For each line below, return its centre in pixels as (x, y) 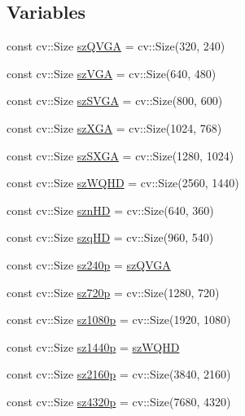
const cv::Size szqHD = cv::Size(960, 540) (110, 237)
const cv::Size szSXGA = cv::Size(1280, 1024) (120, 155)
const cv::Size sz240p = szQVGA (89, 264)
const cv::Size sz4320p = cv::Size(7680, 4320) (119, 401)
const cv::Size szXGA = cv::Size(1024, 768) (114, 127)
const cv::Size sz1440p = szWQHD (93, 346)
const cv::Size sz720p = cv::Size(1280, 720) (113, 292)
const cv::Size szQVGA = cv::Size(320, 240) (116, 46)
